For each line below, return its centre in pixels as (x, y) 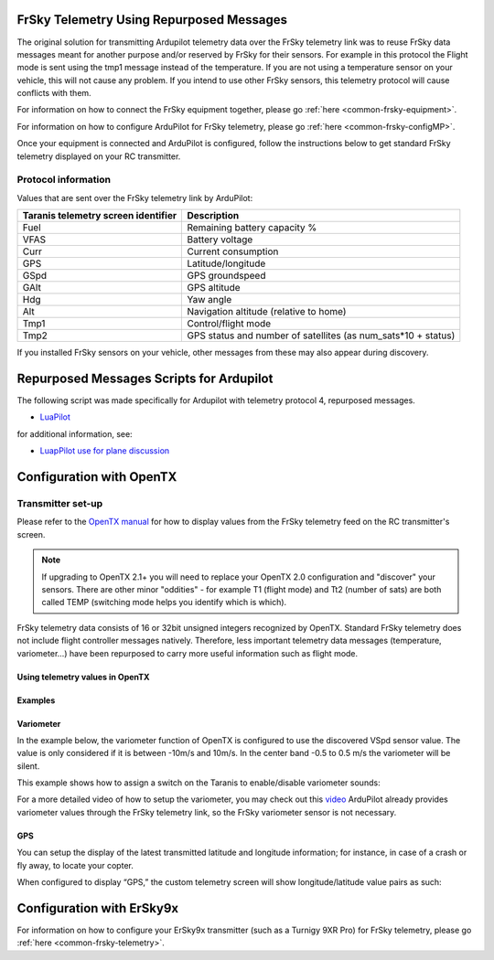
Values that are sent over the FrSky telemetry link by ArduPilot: (135, 197)
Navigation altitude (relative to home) (267, 312)
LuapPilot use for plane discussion (105, 451)
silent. (28, 766)
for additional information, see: (75, 433)
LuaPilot (55, 417)
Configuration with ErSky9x (98, 908)
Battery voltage (220, 240)
